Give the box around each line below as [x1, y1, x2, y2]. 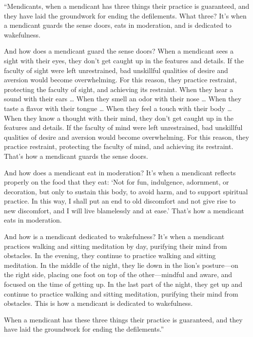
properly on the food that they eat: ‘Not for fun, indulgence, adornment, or [4, 177, 229, 187]
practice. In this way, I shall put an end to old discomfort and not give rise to [4, 196, 236, 206]
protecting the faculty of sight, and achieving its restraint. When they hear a [4, 84, 234, 94]
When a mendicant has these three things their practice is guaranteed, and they [4, 314, 243, 324]
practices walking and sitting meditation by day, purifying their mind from [4, 241, 227, 251]
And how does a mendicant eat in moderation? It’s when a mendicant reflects [4, 167, 236, 177]
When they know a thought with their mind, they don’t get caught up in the [4, 112, 234, 123]
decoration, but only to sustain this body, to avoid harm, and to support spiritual [4, 186, 248, 196]
